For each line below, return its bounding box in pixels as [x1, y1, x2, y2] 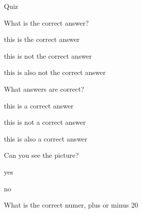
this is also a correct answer [4, 133, 87, 143]
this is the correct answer [4, 34, 80, 44]
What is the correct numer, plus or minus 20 [4, 200, 138, 210]
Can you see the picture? [4, 150, 79, 160]
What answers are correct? [4, 83, 85, 94]
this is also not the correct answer [4, 67, 106, 77]
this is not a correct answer [4, 117, 86, 127]
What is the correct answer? [4, 17, 89, 28]
